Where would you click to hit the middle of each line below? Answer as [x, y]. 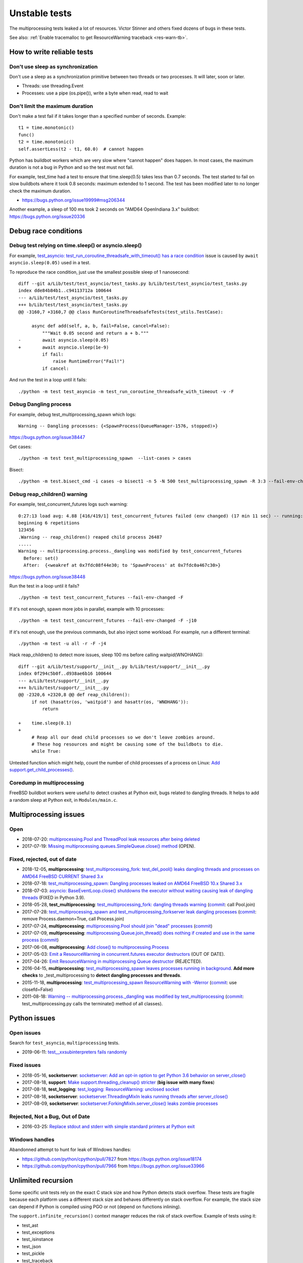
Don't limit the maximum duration [51, 106]
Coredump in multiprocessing [47, 783]
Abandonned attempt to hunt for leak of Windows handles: [70, 1150]
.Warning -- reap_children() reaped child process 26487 [90, 537]
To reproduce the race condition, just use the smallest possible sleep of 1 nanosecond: [99, 272]
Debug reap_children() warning [48, 494]
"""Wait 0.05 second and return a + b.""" [95, 333]
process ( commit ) [40, 940]
